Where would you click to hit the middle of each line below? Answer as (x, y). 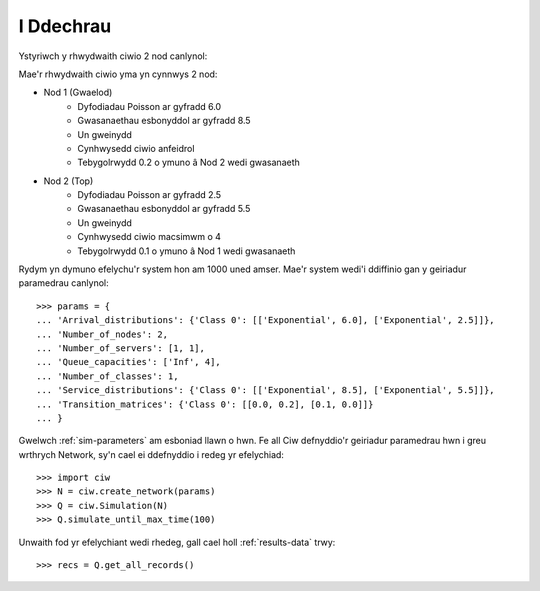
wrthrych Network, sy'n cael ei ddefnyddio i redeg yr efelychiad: (151, 454)
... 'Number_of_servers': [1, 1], (120, 348)
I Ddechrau (65, 26)
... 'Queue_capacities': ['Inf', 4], (129, 362)
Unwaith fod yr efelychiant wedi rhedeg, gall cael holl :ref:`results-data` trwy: (177, 542)
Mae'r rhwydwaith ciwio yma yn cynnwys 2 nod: (118, 74)
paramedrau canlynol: (63, 283)
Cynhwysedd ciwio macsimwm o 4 (149, 237)
